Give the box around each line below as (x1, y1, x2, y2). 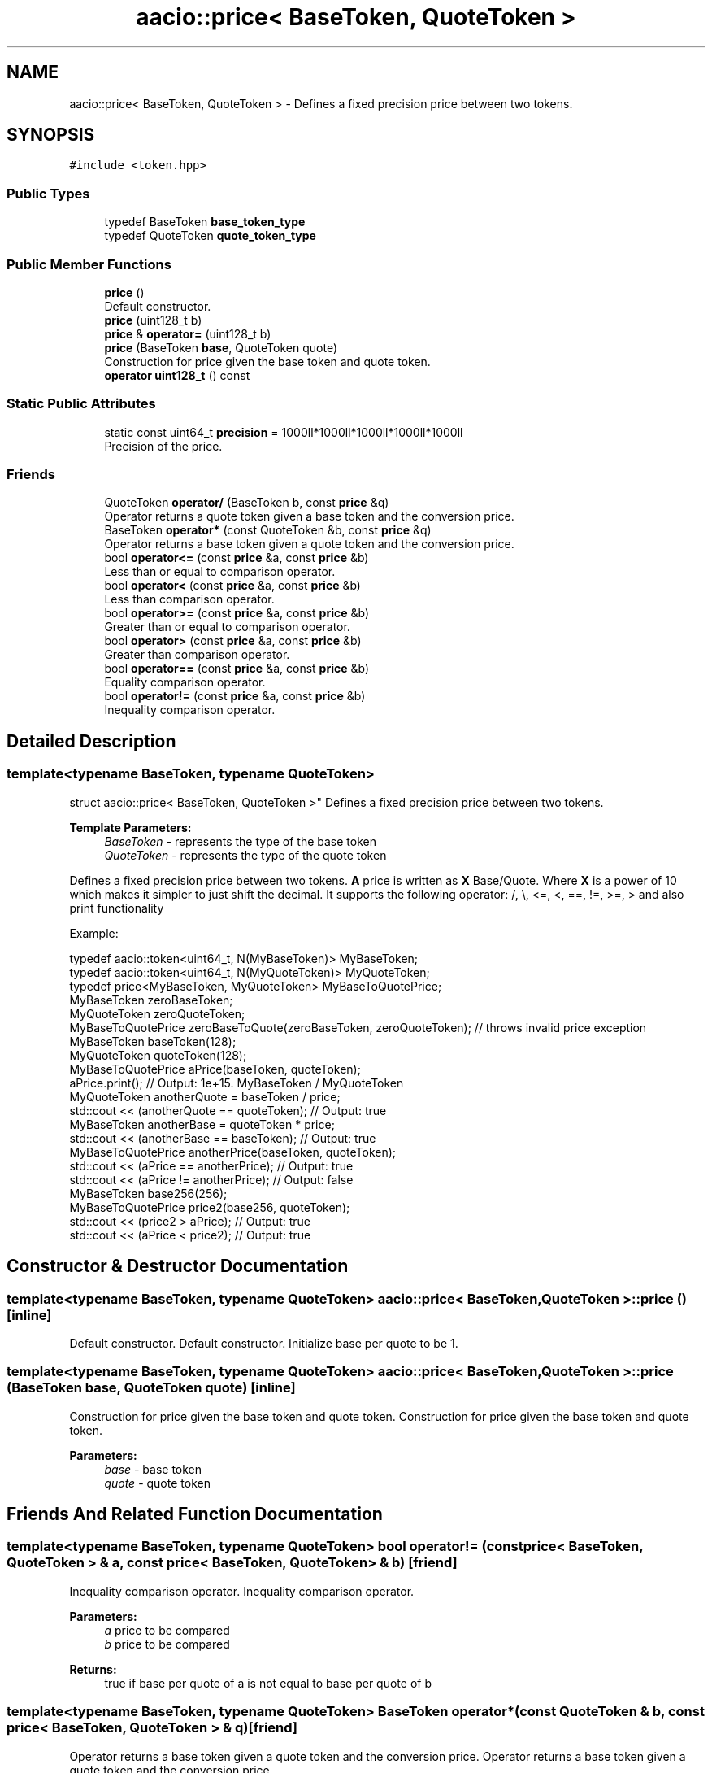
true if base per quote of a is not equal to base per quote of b (104, 1675, 432, 1690)
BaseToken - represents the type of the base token (104, 834, 376, 848)
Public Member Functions (7, 255, 171, 272)
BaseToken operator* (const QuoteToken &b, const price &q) (104, 523, 432, 538)
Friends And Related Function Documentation (7, 1504, 383, 1525)
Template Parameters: (69, 820, 192, 834)
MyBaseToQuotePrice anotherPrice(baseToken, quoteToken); (69, 1144, 397, 1159)
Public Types (7, 185, 90, 202)
